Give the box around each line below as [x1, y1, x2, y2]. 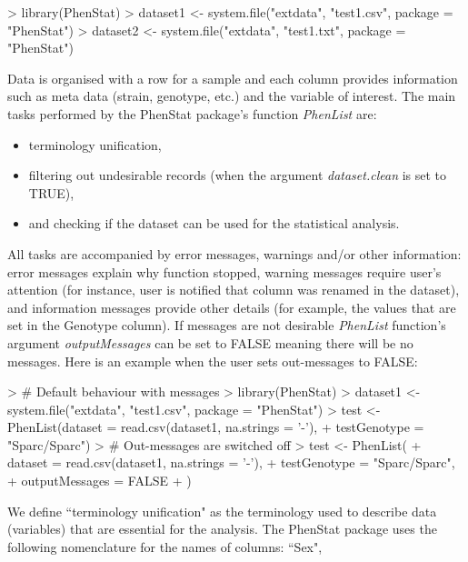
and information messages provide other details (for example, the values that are [7, 297, 456, 316]
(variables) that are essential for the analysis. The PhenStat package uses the [7, 519, 437, 538]
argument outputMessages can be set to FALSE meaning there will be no [7, 333, 413, 352]
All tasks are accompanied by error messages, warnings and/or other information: [7, 244, 462, 263]
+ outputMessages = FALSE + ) [7, 471, 192, 490]
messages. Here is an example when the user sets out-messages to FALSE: [7, 351, 418, 370]
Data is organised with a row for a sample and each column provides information [7, 68, 458, 87]
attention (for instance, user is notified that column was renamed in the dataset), [7, 280, 460, 299]
